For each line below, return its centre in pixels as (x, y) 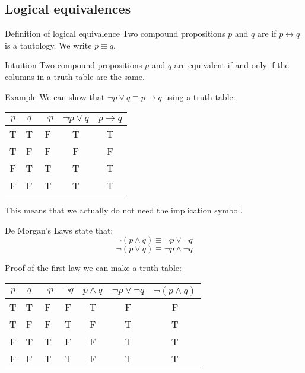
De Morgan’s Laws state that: (59, 230)
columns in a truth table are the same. (75, 76)
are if (267, 34)
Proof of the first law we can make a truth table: (93, 268)
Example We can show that (55, 96)
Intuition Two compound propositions (74, 65)
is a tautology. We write (48, 45)
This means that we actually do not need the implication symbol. (124, 210)
